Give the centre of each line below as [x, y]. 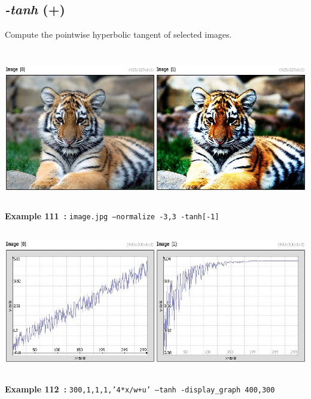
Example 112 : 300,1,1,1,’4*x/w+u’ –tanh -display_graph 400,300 [140, 389]
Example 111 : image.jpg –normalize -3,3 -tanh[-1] [112, 215]
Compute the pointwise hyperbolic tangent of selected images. [118, 34]
